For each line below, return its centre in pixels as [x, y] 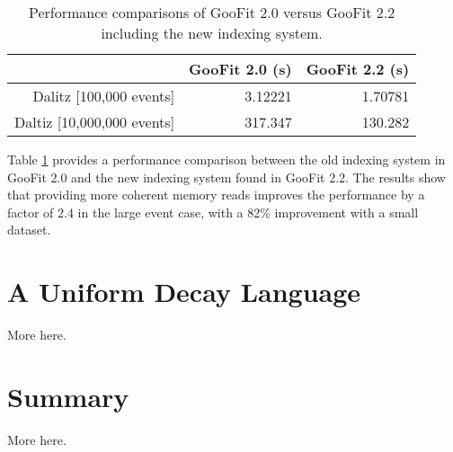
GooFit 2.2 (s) [358, 69]
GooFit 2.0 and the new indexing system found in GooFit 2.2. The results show [226, 177]
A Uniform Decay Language [184, 292]
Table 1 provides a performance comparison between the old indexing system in [226, 159]
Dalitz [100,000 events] [104, 96]
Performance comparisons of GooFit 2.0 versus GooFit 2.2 [212, 12]
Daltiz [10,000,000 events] [95, 122]
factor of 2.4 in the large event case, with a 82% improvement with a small [213, 212]
